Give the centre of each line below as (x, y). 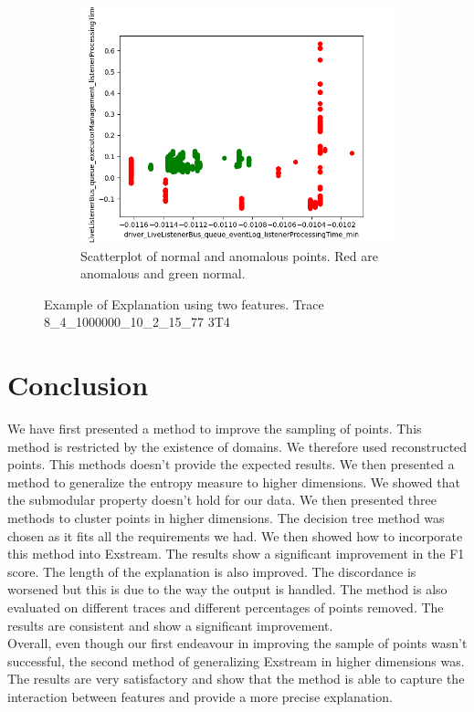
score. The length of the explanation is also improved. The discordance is (212, 571)
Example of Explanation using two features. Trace (184, 304)
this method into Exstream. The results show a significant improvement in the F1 (236, 554)
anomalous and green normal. (163, 273)
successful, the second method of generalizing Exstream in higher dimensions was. (236, 660)
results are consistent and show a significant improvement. (170, 625)
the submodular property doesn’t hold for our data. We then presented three (222, 500)
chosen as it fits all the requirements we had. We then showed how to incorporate (235, 535)
